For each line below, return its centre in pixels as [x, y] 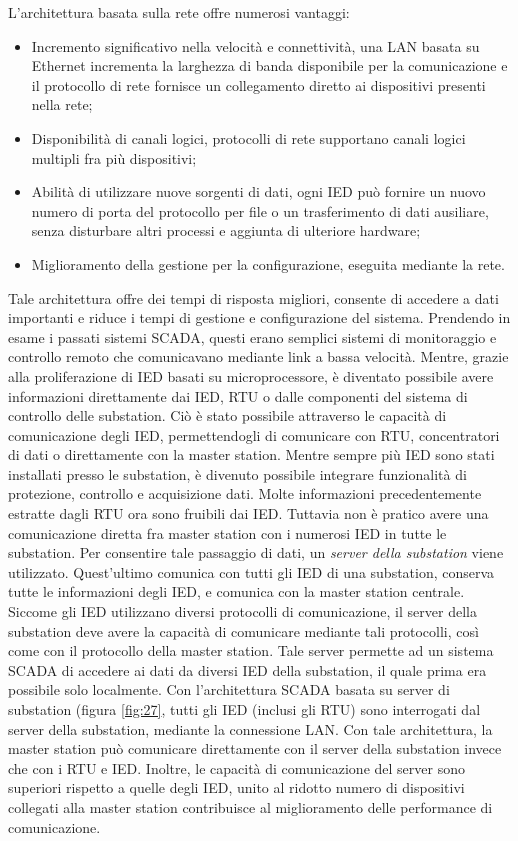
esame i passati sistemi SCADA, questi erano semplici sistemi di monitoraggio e [252, 336]
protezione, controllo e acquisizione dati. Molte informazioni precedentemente [245, 493]
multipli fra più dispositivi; [114, 157]
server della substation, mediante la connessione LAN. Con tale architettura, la [250, 728]
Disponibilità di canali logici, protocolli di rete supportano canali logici [248, 137]
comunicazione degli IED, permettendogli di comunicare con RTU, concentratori [254, 434]
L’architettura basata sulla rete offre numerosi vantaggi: [179, 12]
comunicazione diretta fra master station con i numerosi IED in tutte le [227, 532]
